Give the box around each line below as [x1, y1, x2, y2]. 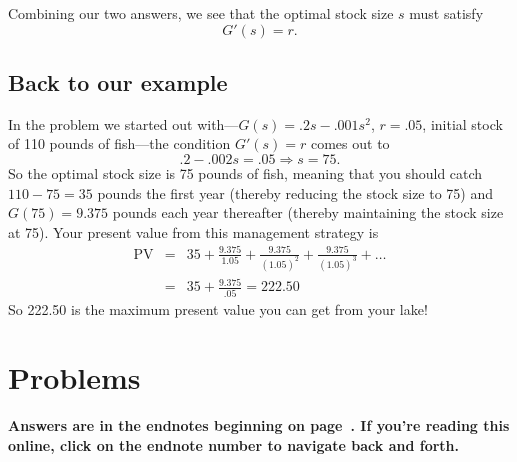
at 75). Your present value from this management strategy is [8, 221, 379, 242]
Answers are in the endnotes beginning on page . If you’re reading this [8, 415, 510, 436]
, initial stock [422, 113, 503, 134]
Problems [8, 357, 141, 398]
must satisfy [409, 3, 484, 23]
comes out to [310, 133, 390, 154]
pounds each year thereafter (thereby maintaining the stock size [112, 202, 504, 223]
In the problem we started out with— [8, 113, 239, 134]
